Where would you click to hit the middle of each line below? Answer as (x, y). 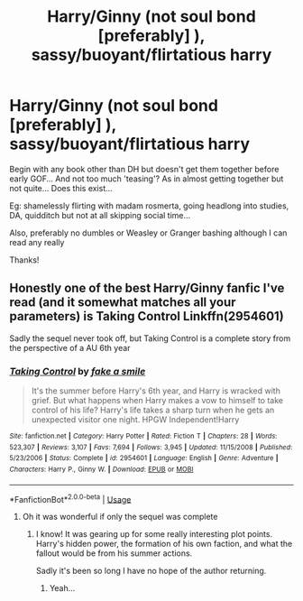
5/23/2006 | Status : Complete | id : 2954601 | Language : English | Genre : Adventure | (144, 458)
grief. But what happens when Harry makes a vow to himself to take (157, 401)
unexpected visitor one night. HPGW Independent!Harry (135, 420)
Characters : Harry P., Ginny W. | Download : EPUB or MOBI (101, 470)
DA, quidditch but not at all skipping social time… (100, 215)
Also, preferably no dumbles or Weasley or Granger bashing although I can (148, 233)
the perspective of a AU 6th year (70, 347)
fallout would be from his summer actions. (114, 553)
